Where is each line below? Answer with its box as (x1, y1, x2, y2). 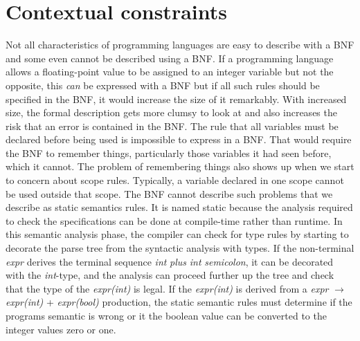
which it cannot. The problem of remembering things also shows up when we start (6, 159, 354, 174)
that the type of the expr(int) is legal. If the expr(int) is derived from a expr (6, 281, 329, 295)
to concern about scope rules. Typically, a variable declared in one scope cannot (6, 173, 344, 187)
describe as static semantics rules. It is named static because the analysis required (6, 200, 353, 214)
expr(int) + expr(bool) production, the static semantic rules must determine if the (6, 295, 352, 309)
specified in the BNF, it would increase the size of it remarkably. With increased (6, 91, 347, 106)
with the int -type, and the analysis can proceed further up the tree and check (6, 268, 334, 282)
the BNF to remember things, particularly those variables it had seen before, (6, 145, 332, 160)
